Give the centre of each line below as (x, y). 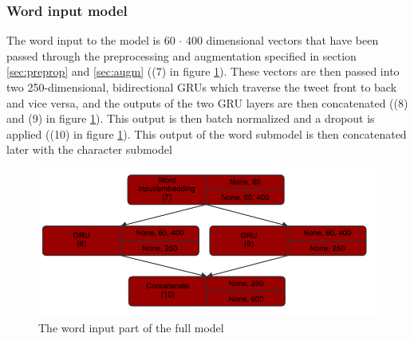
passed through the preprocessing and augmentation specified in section (181, 55)
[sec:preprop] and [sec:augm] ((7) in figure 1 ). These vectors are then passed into (203, 71)
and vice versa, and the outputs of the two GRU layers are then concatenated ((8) (207, 102)
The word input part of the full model (131, 328)
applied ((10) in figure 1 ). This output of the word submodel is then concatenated (207, 133)
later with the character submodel (89, 149)
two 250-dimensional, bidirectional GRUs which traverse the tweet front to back (202, 87)
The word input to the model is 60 (91, 40)
